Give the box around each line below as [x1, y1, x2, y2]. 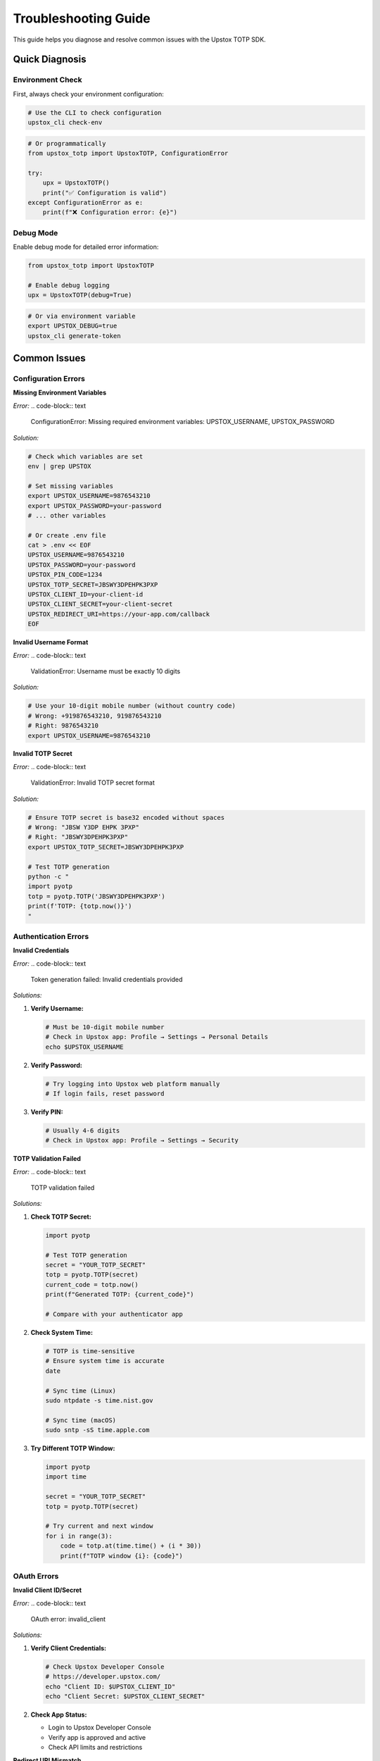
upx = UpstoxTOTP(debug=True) [27, 291, 132, 299]
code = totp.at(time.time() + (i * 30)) [60, 1542, 202, 1550]
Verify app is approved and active [48, 1733, 146, 1741]
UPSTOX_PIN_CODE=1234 [27, 571, 103, 579]
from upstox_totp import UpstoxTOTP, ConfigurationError [27, 149, 229, 158]
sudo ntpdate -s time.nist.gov [45, 1396, 154, 1405]
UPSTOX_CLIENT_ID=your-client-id [27, 590, 144, 599]
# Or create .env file [27, 531, 106, 539]
